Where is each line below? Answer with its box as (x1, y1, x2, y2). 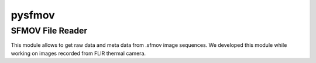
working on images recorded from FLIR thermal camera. (11, 50, 146, 57)
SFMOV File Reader (11, 25, 88, 36)
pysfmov (11, 9, 55, 21)
